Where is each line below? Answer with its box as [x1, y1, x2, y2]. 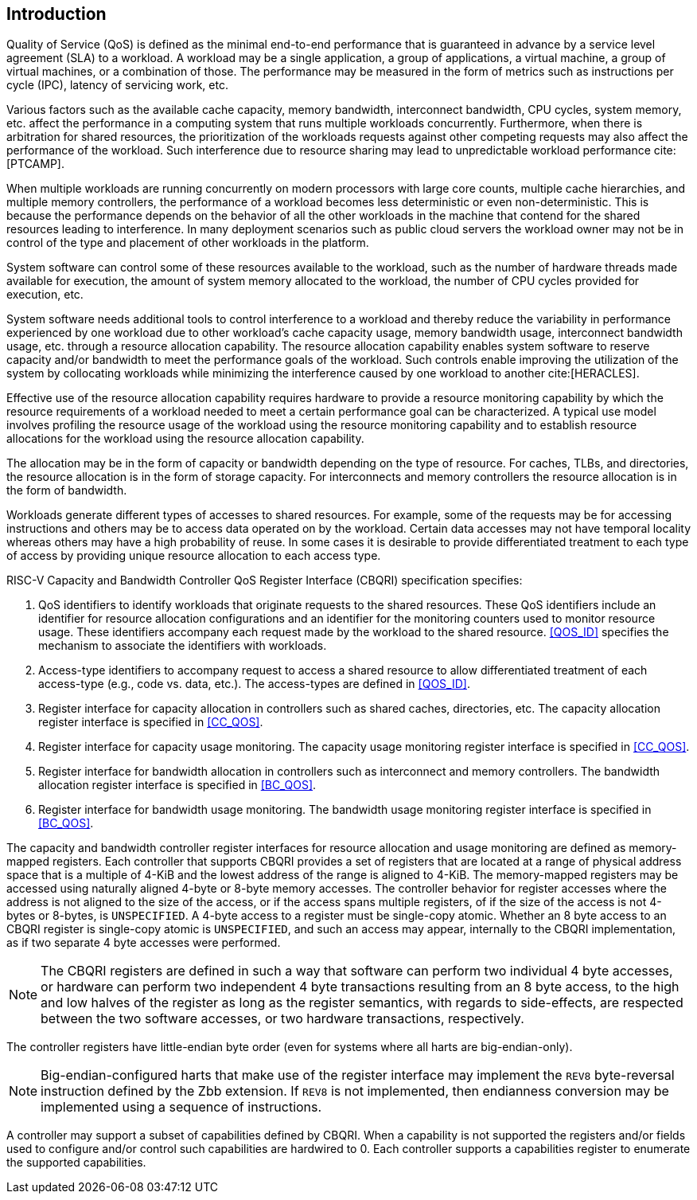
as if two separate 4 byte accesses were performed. [6, 936, 281, 950]
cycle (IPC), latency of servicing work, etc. [6, 78, 228, 92]
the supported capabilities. [6, 1155, 146, 1170]
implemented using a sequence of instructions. [41, 1099, 322, 1116]
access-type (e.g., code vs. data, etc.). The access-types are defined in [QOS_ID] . [38, 677, 470, 691]
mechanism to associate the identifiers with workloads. [38, 639, 327, 653]
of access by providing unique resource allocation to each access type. [6, 549, 381, 563]
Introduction [6, 4, 107, 24]
